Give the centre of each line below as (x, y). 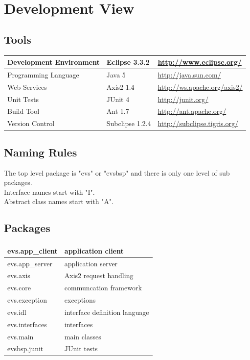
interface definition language (107, 312)
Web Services (27, 87)
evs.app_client (33, 250)
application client (94, 250)
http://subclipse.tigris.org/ (198, 123)
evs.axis (19, 275)
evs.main (21, 336)
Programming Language (43, 74)
